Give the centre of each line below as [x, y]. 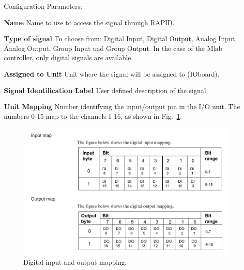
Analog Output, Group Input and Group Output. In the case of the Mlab [113, 48]
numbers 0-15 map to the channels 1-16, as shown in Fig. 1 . [93, 116]
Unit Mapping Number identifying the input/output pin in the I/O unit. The [122, 106]
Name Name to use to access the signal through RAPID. [89, 22]
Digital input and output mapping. [75, 262]
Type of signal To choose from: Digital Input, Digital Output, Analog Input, [121, 39]
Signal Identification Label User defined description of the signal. [106, 90]
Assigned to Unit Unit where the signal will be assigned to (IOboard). [112, 73]
